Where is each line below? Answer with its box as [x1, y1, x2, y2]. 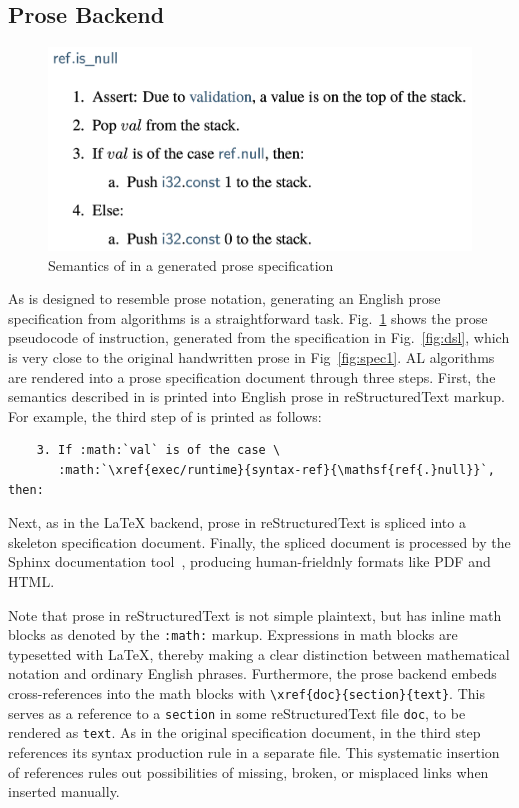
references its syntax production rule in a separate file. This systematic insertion [8, 742, 500, 763]
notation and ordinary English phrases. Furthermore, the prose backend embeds [8, 663, 497, 684]
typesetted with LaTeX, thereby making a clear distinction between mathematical [8, 643, 510, 664]
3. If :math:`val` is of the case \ [36, 443, 281, 458]
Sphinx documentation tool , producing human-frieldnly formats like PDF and [8, 551, 491, 572]
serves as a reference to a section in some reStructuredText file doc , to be [8, 702, 466, 723]
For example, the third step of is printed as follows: [8, 405, 322, 426]
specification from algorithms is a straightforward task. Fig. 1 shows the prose [8, 307, 488, 328]
